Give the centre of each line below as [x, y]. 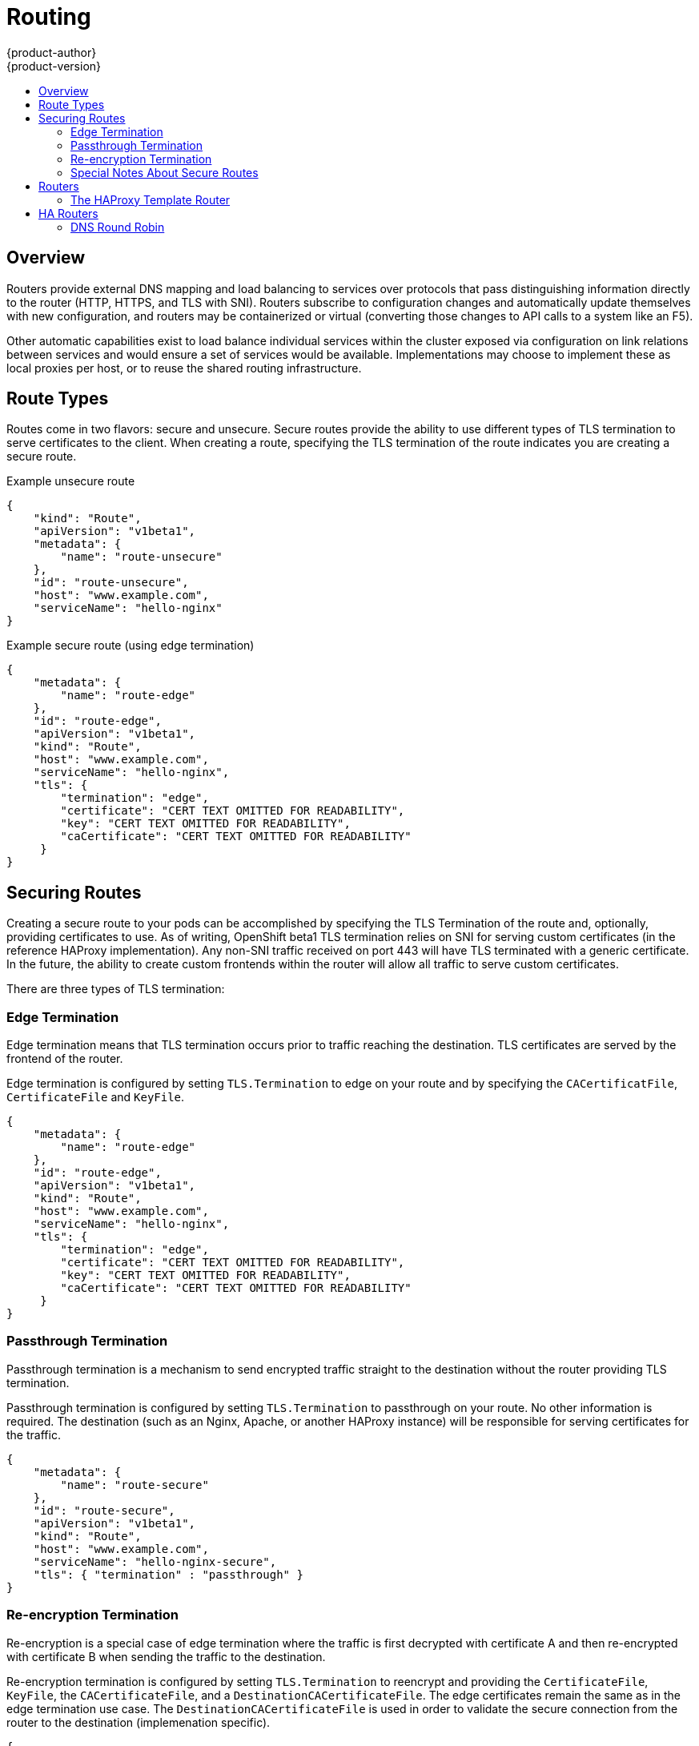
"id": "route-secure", [104, 1510]
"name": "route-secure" [135, 1485]
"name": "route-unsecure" [141, 557]
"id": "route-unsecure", [111, 583]
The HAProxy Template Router [151, 199]
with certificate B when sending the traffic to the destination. [166, 1656]
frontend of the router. [65, 1059]
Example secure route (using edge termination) [131, 646]
